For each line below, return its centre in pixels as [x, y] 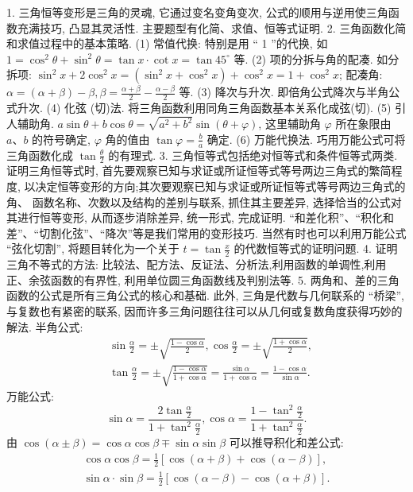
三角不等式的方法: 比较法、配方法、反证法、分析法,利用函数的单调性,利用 [197, 264]
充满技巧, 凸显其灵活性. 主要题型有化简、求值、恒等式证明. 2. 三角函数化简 [212, 27]
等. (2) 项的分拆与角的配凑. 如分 [317, 58]
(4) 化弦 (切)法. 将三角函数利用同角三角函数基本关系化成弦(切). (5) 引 [226, 108]
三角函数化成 [40, 155]
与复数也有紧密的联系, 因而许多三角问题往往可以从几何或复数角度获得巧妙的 [205, 310]
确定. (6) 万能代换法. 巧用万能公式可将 [306, 139]
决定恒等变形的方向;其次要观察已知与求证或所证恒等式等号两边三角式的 [220, 186]
